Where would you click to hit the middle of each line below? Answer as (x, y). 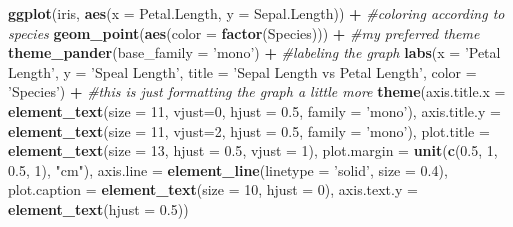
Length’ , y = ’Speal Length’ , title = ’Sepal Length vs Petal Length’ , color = (242, 71)
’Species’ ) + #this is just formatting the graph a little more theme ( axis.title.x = (257, 91)
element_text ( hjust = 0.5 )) (98, 208)
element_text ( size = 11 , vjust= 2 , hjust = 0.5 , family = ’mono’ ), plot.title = (249, 130)
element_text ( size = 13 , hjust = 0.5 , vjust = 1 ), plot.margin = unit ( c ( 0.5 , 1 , (253, 150)
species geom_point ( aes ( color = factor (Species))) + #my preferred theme (244, 32)
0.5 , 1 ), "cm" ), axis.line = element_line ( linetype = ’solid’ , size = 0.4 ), (228, 169)
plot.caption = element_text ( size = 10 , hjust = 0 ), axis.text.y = (213, 189)
